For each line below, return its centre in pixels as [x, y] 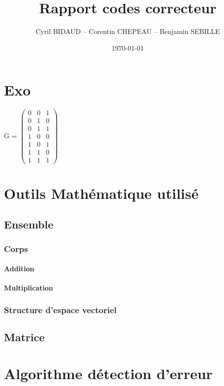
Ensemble [29, 224]
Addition [19, 269]
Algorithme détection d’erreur [108, 373]
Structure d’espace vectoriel [60, 309]
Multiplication [29, 288]
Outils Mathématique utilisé [101, 193]
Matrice [24, 337]
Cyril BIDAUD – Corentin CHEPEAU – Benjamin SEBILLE [128, 31]
